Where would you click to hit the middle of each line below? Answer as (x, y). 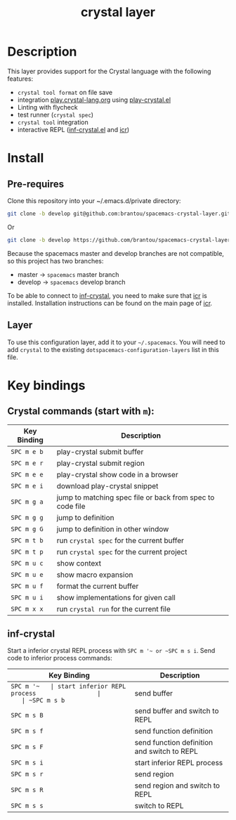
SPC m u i (27, 597)
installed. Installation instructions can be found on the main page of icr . (110, 303)
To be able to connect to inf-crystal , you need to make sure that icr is (107, 295)
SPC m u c (27, 563)
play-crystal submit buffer (100, 452)
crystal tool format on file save (65, 92)
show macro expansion (95, 575)
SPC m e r (27, 463)
